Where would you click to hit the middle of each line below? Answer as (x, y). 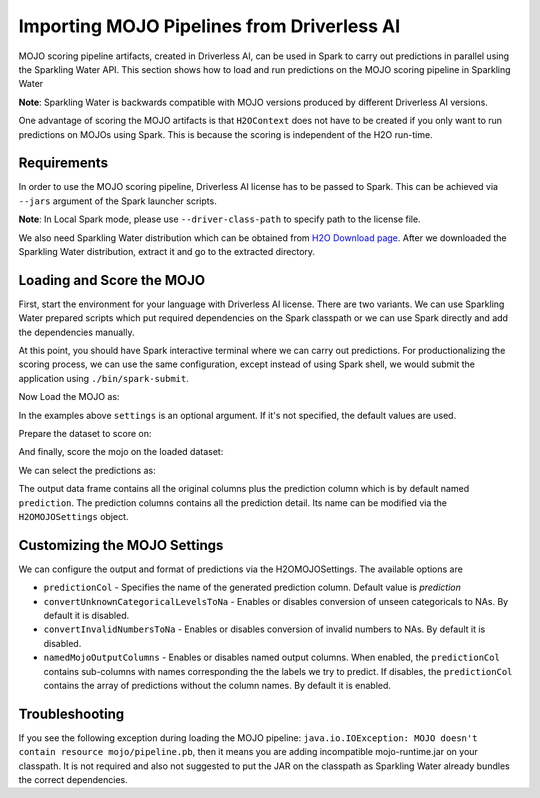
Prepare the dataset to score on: (85, 433)
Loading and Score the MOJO (111, 280)
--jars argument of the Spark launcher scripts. (117, 201)
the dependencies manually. (76, 332)
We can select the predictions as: (87, 470)
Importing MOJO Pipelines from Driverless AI (209, 26)
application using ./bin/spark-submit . (103, 378)
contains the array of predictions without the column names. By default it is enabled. (217, 685)
